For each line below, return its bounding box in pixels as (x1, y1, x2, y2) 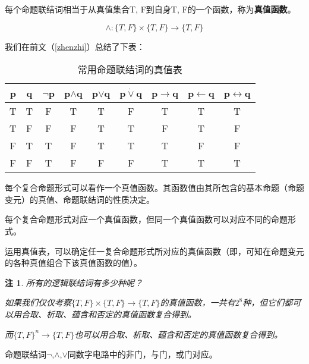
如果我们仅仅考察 (5, 296, 71, 309)
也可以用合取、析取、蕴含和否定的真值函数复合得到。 (74, 328, 283, 340)
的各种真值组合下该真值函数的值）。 (5, 256, 142, 269)
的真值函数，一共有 (160, 296, 235, 309)
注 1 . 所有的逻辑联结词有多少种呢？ (5, 276, 143, 288)
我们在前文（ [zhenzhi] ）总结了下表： (5, 40, 145, 52)
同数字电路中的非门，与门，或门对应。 (67, 348, 217, 360)
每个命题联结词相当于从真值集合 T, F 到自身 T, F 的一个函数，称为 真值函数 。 (5, 3, 296, 15)
